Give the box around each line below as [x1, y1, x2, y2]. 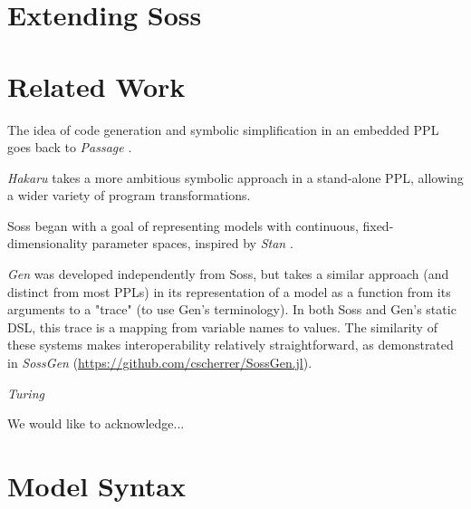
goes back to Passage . [7, 138, 132, 157]
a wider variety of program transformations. [7, 186, 251, 205]
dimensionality [7, 234, 88, 253]
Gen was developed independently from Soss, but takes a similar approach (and [7, 264, 449, 283]
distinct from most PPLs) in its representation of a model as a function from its [7, 282, 451, 301]
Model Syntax [7, 467, 186, 504]
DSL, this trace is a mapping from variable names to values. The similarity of [7, 317, 437, 336]
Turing [7, 383, 44, 402]
